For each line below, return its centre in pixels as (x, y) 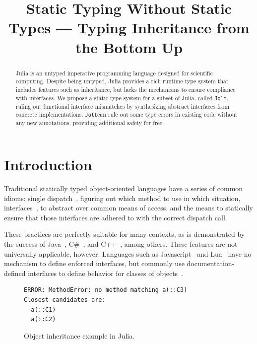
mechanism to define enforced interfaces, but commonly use (94, 263)
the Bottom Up (129, 47)
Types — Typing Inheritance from (129, 28)
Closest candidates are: (65, 300)
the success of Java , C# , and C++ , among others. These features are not (121, 244)
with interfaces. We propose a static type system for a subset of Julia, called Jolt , (122, 98)
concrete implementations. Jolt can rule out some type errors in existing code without (127, 114)
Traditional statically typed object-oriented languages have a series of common (124, 188)
